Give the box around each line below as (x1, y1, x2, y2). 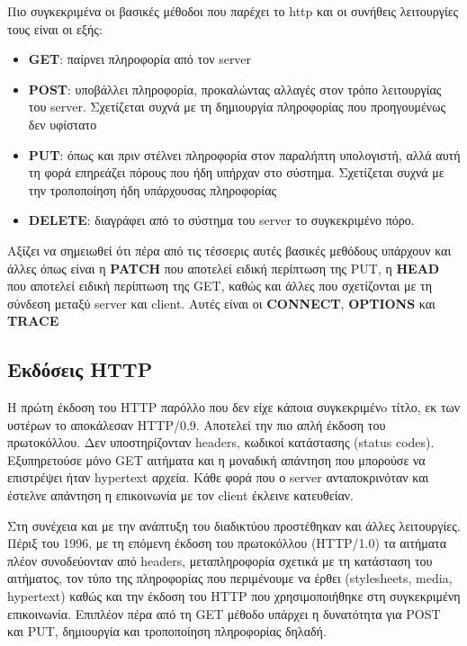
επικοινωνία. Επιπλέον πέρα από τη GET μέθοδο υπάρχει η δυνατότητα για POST (7, 604, 441, 623)
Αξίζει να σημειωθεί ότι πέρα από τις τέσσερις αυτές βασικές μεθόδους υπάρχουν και (7, 240, 452, 259)
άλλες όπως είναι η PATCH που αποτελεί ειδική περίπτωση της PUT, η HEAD (7, 258, 440, 277)
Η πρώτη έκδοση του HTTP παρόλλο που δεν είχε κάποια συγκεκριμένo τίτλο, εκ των (7, 398, 461, 417)
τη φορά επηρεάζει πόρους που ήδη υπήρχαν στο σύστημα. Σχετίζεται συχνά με (28, 163, 445, 182)
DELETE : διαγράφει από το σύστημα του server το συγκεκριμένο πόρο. (28, 211, 415, 229)
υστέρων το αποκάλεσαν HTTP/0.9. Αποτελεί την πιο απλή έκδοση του (7, 415, 386, 434)
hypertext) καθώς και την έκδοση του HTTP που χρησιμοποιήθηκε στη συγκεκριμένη (7, 587, 461, 606)
